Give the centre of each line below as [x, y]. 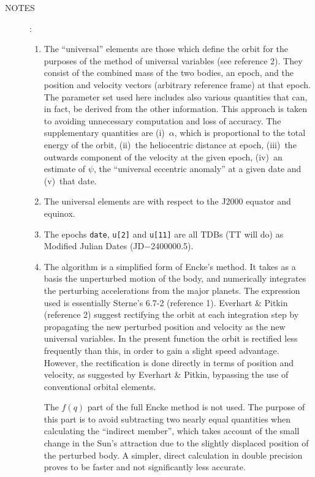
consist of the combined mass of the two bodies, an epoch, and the [169, 73]
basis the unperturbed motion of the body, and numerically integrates [175, 278]
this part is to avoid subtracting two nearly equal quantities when [167, 419]
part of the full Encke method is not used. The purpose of [196, 407]
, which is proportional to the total [240, 133]
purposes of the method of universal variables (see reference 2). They [173, 60]
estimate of [65, 169]
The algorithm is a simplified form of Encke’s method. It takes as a [170, 266]
